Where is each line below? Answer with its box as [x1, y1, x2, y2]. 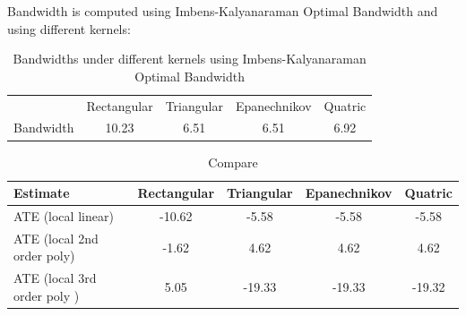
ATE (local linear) [13, 207, 114, 225]
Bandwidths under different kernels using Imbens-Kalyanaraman [13, 49, 367, 68]
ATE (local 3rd [13, 269, 97, 287]
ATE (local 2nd [13, 228, 99, 247]
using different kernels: [7, 19, 131, 38]
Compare [208, 152, 258, 171]
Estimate [13, 184, 70, 202]
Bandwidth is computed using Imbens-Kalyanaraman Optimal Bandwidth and [7, 2, 438, 20]
